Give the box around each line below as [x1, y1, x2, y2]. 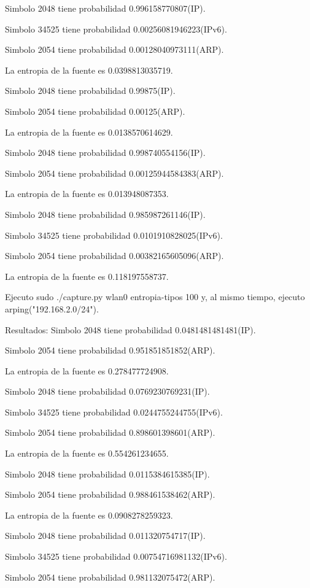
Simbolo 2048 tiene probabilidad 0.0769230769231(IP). [5, 385, 210, 398]
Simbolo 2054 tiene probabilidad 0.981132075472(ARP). [5, 570, 215, 583]
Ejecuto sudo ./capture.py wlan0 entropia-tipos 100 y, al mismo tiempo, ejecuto [5, 290, 305, 303]
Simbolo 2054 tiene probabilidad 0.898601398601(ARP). [5, 426, 215, 439]
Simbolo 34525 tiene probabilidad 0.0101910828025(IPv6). [5, 228, 223, 241]
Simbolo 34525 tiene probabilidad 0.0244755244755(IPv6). [5, 405, 223, 418]
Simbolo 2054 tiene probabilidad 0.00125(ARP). [5, 104, 185, 117]
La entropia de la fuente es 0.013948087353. [5, 187, 169, 200]
